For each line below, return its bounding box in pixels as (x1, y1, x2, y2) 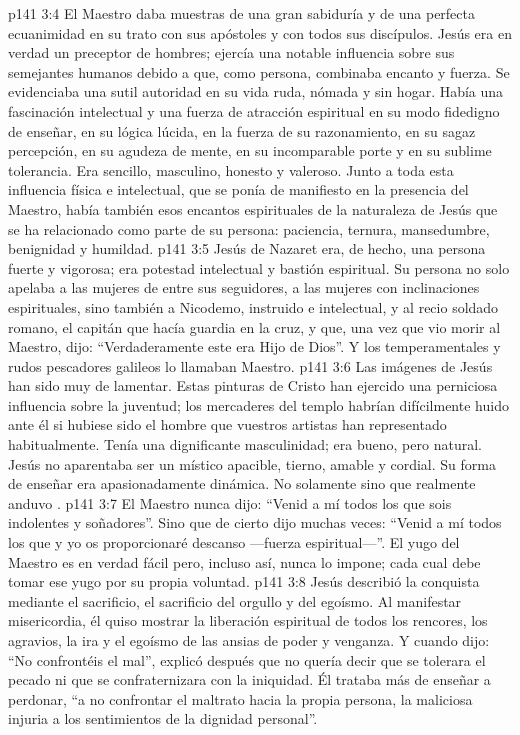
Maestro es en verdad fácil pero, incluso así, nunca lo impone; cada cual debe (8, 551, 481, 572)
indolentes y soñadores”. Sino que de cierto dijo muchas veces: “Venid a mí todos (8, 512, 502, 533)
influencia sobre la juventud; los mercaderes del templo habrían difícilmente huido (8, 394, 509, 415)
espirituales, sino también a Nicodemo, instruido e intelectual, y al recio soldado (8, 296, 499, 317)
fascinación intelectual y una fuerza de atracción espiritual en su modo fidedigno (8, 100, 500, 121)
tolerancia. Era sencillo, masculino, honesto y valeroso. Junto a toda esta (8, 159, 454, 180)
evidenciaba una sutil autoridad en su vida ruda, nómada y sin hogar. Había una (8, 81, 504, 102)
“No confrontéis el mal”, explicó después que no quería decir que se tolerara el (8, 649, 486, 670)
